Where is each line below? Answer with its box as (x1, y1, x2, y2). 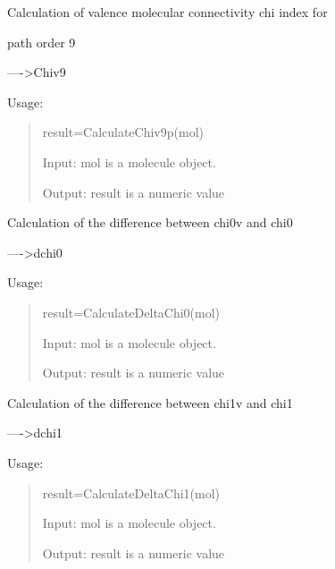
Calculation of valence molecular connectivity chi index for (7, 3, 328, 21)
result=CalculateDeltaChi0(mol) (42, 302, 221, 321)
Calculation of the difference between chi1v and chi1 (7, 393, 293, 412)
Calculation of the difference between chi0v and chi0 (7, 213, 293, 232)
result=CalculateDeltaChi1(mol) (42, 483, 221, 502)
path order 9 (7, 32, 76, 51)
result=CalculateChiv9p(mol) (42, 123, 204, 141)
